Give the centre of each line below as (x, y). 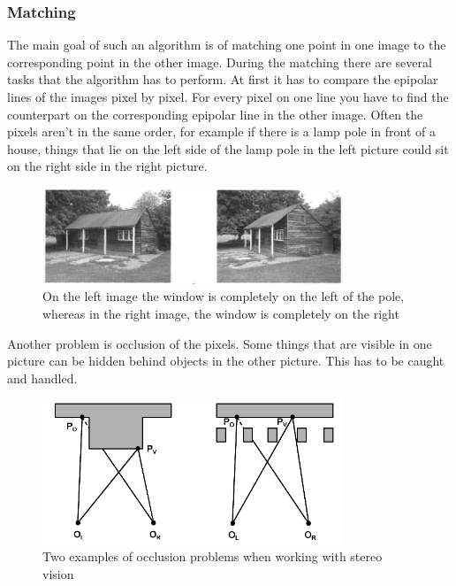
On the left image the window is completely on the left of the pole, (224, 296)
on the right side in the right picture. (107, 166)
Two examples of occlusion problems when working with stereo (213, 556)
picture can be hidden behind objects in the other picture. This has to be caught (226, 361)
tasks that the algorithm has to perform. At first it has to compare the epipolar (223, 79)
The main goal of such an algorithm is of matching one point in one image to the (227, 45)
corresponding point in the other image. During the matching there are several (220, 62)
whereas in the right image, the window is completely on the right (221, 314)
